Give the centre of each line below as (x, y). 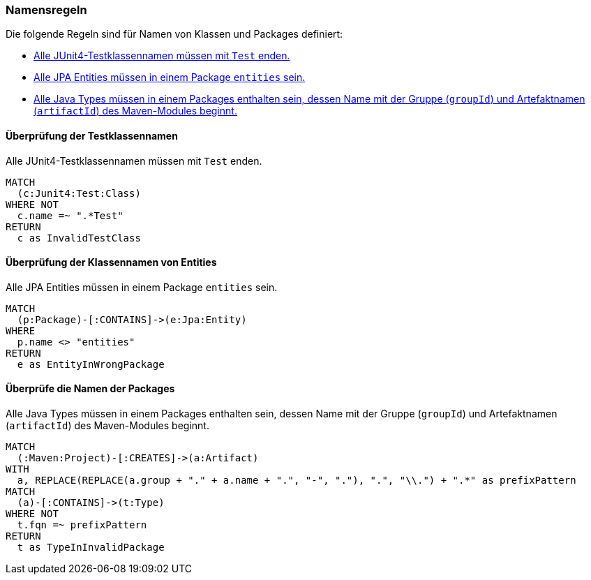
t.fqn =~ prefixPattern (82, 525)
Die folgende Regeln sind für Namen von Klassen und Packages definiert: (174, 34)
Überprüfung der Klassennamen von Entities (111, 262)
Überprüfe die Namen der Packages (90, 389)
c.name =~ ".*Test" (70, 215)
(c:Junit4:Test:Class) (79, 193)
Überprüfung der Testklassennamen (92, 135)
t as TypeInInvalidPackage (91, 548)
